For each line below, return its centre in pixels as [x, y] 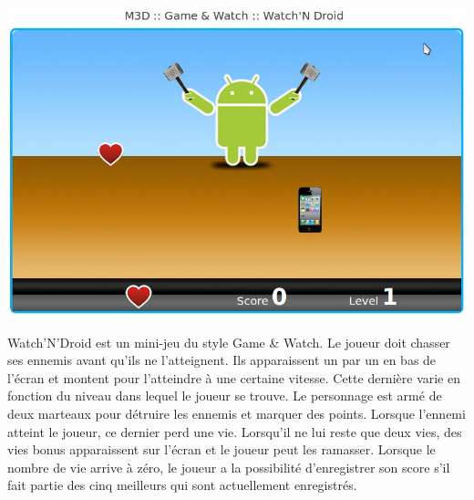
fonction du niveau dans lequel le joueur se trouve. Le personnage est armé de [225, 396]
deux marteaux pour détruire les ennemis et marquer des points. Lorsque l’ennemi [237, 414]
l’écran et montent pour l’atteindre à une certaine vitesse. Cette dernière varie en [234, 377]
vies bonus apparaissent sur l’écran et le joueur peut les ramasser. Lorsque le [222, 449]
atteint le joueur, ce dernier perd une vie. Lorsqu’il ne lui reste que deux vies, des [235, 431]
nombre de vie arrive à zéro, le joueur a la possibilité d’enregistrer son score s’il [229, 467]
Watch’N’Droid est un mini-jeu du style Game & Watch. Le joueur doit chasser [229, 342]
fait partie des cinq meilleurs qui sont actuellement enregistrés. [182, 485]
